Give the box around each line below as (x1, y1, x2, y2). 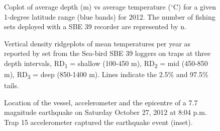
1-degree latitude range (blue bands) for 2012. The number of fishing (4, 11, 215, 22)
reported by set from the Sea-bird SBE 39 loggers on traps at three (4, 48, 211, 58)
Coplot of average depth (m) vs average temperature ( (4, 2, 171, 12)
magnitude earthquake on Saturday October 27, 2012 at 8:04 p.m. (4, 107, 207, 117)
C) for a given (173, 2, 216, 12)
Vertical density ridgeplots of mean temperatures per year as (4, 38, 191, 48)
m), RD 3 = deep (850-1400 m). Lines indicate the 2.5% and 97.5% (4, 69, 208, 81)
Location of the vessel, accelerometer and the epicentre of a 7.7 (4, 97, 198, 107)
